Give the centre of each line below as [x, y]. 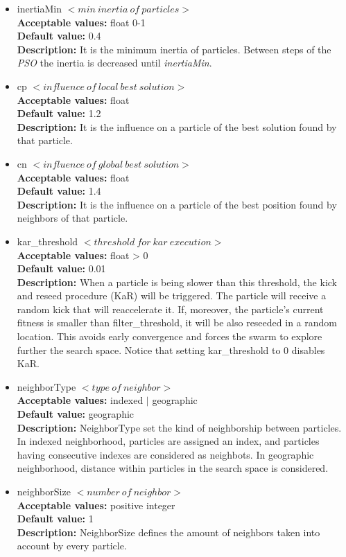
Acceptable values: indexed [80, 400]
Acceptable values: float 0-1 [81, 22]
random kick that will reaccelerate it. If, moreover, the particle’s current [170, 309]
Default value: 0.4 [59, 36]
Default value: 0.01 [61, 268]
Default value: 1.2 [59, 113]
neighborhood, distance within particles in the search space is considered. [173, 468]
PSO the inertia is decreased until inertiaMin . [114, 63]
